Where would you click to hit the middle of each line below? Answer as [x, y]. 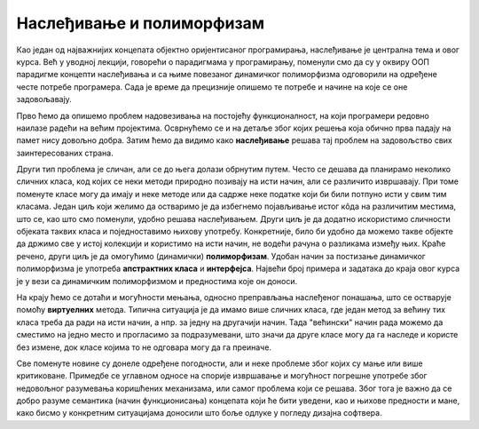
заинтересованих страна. [65, 153]
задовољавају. [44, 99]
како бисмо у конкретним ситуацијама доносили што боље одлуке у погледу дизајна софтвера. [199, 413]
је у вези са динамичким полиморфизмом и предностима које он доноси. [157, 281]
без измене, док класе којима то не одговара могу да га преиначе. [144, 347]
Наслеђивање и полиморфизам [141, 23]
